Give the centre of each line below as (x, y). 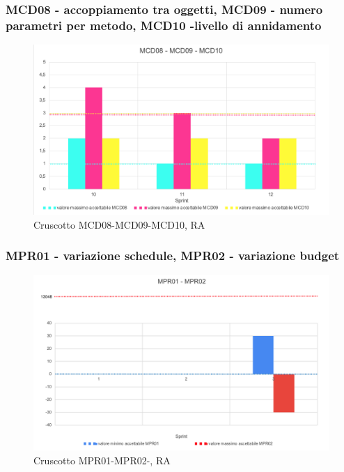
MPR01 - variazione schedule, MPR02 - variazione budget (173, 256)
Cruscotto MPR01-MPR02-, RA (102, 460)
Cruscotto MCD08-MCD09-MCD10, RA (119, 224)
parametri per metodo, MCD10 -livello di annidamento (164, 25)
